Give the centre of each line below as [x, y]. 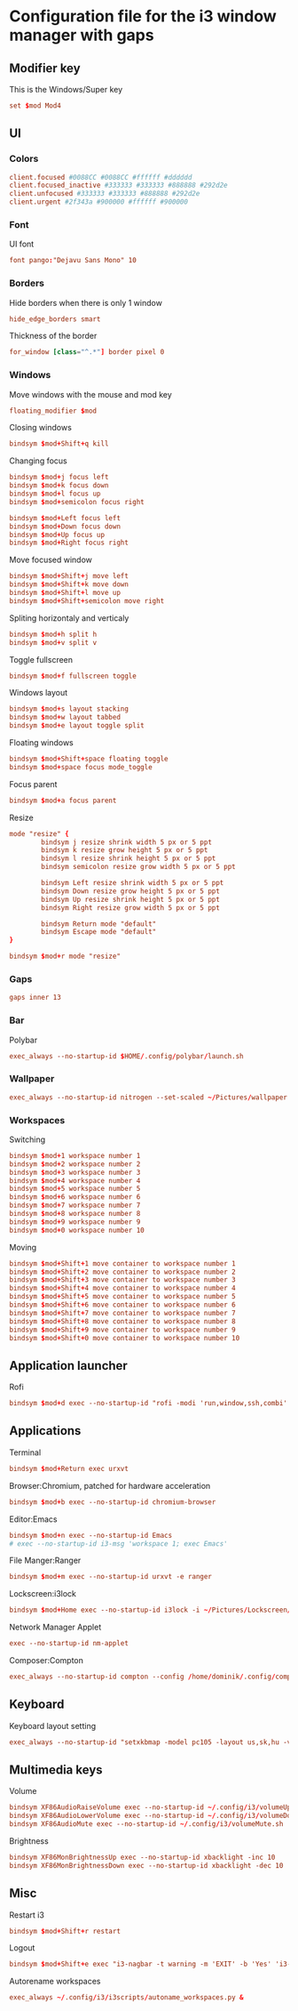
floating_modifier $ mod [53, 411]
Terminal [25, 1452]
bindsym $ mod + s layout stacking [69, 709]
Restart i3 [27, 1915]
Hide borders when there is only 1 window [86, 302]
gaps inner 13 [35, 998]
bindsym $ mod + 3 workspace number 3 [75, 1172]
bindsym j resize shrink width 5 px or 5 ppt [127, 842]
